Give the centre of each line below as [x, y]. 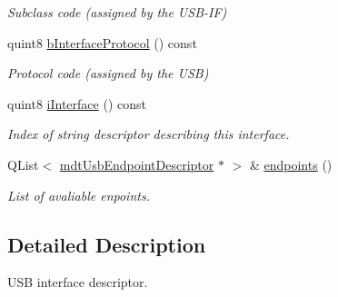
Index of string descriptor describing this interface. [149, 134]
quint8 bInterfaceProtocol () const [102, 42]
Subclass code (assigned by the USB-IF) [117, 12]
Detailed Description [107, 244]
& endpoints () [291, 164]
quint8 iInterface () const [77, 103]
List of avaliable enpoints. [79, 195]
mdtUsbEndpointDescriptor [137, 164]
